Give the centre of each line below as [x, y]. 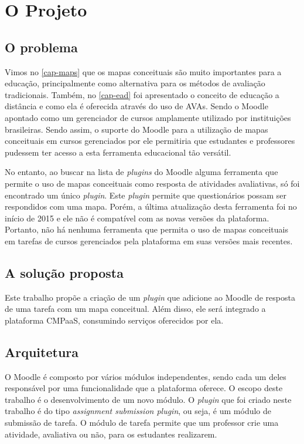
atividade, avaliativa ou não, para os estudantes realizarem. [111, 434]
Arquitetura [42, 351]
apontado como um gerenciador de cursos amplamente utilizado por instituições [148, 117]
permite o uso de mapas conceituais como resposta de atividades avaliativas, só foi [152, 183]
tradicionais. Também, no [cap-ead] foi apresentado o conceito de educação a [142, 94]
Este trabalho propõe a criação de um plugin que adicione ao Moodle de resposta [150, 297]
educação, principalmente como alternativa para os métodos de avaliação [135, 83]
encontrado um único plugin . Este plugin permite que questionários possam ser [146, 195]
